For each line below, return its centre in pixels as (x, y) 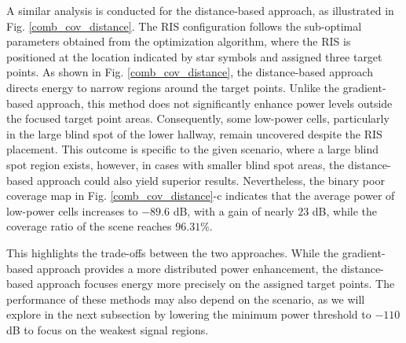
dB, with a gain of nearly (234, 210)
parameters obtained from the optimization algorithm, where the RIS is (179, 41)
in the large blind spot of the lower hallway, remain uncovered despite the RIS (194, 133)
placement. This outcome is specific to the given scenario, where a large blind (193, 149)
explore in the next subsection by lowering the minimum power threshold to (189, 314)
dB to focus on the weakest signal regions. (108, 329)
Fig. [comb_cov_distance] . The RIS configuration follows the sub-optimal (184, 26)
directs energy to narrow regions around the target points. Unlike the (173, 87)
